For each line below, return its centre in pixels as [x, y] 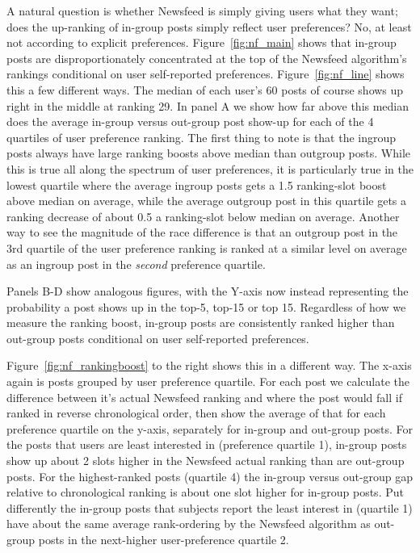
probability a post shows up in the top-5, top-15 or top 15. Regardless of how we [206, 306]
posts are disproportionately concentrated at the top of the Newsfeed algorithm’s [207, 58]
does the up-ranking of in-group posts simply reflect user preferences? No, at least [209, 26]
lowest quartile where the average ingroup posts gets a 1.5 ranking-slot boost [197, 184]
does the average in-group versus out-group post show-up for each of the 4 [190, 121]
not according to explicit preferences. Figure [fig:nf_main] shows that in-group [202, 42]
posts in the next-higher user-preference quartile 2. [164, 539]
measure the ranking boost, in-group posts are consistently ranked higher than [201, 323]
